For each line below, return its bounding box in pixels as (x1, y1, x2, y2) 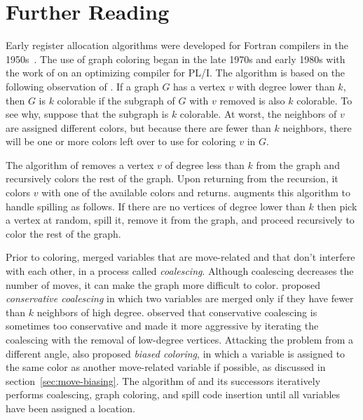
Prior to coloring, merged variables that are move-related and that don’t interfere (6, 250, 355, 264)
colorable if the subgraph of (57, 93, 175, 107)
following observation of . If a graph (6, 79, 159, 93)
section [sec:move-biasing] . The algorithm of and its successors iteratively (6, 373, 321, 388)
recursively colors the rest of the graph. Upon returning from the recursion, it (6, 171, 338, 186)
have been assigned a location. (6, 400, 135, 415)
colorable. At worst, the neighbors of (179, 107, 337, 121)
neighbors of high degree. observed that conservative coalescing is (36, 304, 317, 319)
